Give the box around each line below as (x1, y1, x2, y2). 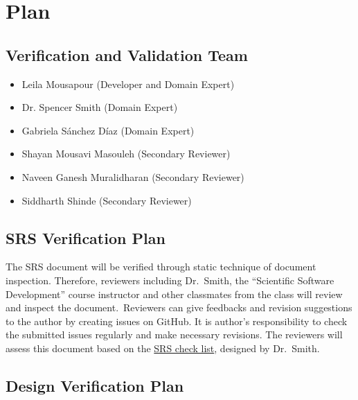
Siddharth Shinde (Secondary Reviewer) (21, 193, 192, 207)
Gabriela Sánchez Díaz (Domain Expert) (21, 123, 195, 137)
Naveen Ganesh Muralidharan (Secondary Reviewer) (21, 169, 244, 184)
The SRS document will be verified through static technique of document (6, 259, 316, 274)
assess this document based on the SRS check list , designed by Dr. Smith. (6, 340, 320, 355)
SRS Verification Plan (6, 227, 165, 248)
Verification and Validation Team (6, 44, 248, 65)
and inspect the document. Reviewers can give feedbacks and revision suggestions (6, 300, 352, 315)
